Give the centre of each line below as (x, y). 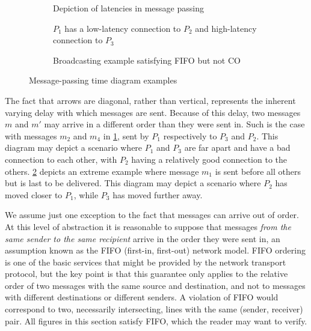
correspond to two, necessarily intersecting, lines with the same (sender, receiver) (154, 309)
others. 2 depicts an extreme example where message (102, 171)
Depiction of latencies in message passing (128, 8)
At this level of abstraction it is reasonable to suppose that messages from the (148, 226)
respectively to (190, 135)
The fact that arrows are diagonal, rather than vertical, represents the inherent (150, 100)
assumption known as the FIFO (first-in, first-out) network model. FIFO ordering (155, 250)
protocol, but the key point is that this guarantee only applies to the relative (146, 274)
